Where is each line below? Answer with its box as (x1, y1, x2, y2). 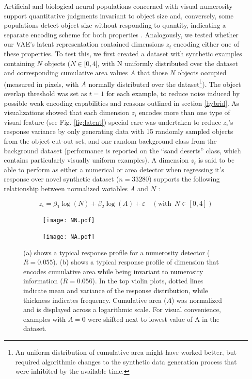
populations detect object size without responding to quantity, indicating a (4, 20, 226, 30)
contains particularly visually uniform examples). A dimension (4, 155, 189, 165)
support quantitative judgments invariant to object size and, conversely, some (4, 10, 234, 20)
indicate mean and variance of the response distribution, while (23, 285, 208, 296)
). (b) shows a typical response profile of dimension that (53, 257, 219, 267)
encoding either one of (173, 39, 239, 49)
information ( (23, 276, 63, 286)
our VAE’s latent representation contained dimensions (4, 39, 164, 49)
